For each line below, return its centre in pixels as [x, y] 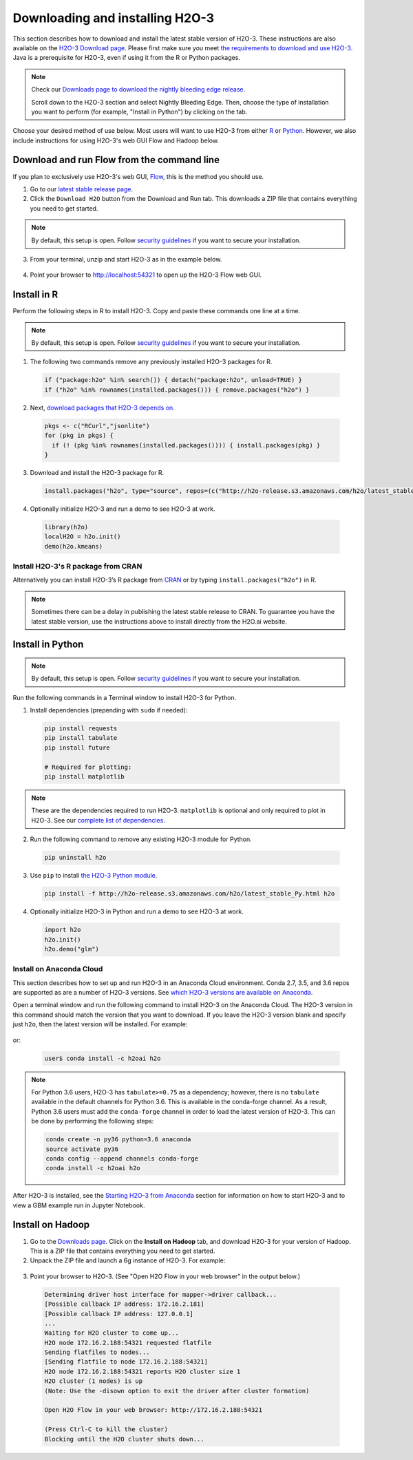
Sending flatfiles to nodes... [97, 1352]
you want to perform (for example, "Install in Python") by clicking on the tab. [139, 112]
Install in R [35, 295]
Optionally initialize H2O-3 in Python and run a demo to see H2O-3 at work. [137, 911]
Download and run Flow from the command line [116, 160]
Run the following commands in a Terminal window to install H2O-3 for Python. [125, 697]
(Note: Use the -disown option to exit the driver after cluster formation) [177, 1391]
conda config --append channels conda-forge [122, 1159]
